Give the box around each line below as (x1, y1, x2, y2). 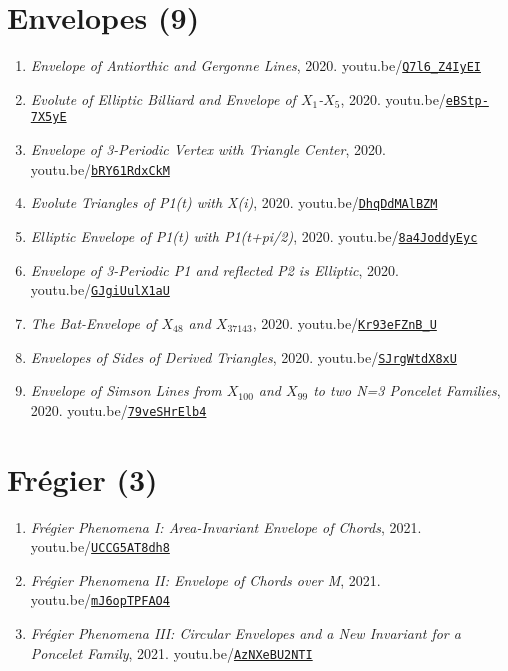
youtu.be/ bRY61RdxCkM (30, 158, 170, 179)
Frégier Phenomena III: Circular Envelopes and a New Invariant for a (30, 623, 461, 644)
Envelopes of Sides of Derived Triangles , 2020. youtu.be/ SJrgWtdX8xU (30, 346, 457, 367)
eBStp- (445, 93, 489, 108)
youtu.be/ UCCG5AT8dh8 (30, 536, 170, 557)
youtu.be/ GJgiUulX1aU (30, 279, 170, 300)
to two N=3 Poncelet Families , (313, 380, 501, 401)
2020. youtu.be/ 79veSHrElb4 (30, 399, 207, 420)
